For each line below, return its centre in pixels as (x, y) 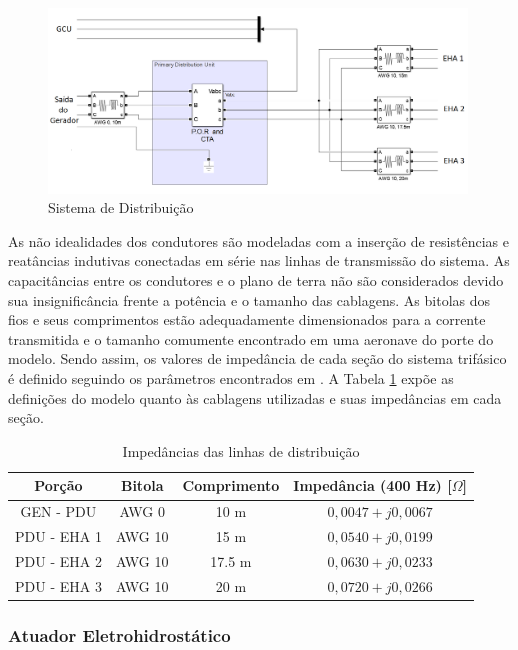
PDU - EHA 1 (58, 536)
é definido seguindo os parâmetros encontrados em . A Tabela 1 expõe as (231, 378)
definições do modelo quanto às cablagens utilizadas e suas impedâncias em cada (255, 397)
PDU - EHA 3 (58, 585)
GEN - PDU (58, 511)
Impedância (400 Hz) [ (372, 485)
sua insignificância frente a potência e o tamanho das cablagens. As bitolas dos (249, 299)
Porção (58, 485)
